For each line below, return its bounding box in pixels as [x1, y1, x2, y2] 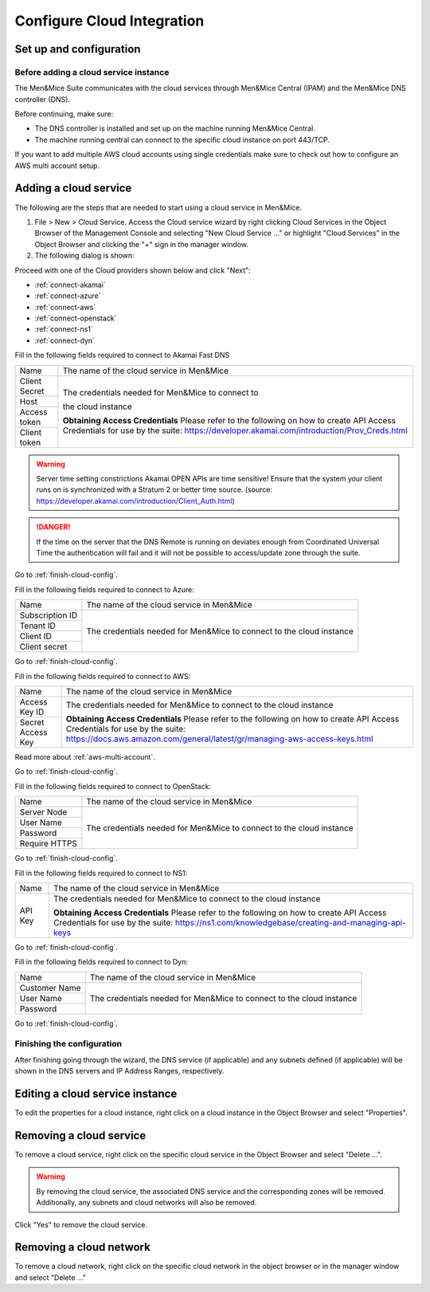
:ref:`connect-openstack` [34, 313, 117, 323]
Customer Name [19, 982, 81, 993]
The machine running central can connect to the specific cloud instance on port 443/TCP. [34, 135, 330, 144]
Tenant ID [19, 620, 56, 631]
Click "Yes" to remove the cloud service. [14, 1219, 147, 1229]
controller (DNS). [14, 94, 71, 104]
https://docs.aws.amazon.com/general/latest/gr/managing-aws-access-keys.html [65, 733, 373, 744]
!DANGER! [36, 522, 71, 532]
